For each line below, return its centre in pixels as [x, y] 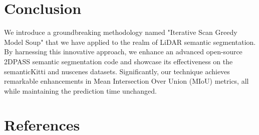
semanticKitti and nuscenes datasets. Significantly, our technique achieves [117, 71]
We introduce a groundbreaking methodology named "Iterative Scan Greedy [121, 32]
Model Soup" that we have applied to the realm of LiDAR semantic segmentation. [130, 42]
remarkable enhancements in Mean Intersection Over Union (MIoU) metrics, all [126, 81]
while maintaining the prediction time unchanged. [80, 90]
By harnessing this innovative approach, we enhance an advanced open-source [123, 52]
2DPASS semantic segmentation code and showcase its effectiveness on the [118, 61]
